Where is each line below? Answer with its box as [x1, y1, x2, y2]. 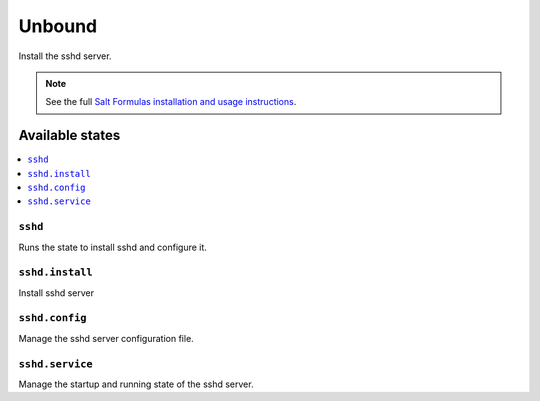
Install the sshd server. [18, 50, 112, 62]
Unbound [18, 15, 98, 37]
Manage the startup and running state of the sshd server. [18, 378, 254, 390]
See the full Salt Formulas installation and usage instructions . [45, 96, 297, 108]
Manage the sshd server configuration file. [18, 332, 194, 344]
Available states [18, 127, 121, 144]
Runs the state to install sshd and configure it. [18, 241, 207, 253]
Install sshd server [18, 286, 95, 299]
